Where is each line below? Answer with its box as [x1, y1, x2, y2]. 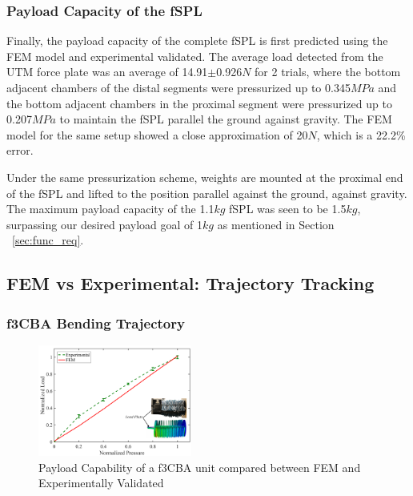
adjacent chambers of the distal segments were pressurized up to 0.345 [6, 79, 351, 95]
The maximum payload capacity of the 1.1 [6, 200, 215, 217]
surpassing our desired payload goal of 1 [6, 216, 203, 232]
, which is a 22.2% [316, 126, 406, 143]
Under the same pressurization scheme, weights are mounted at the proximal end [6, 168, 403, 185]
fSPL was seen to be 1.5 [229, 200, 347, 217]
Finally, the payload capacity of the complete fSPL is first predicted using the [6, 32, 388, 49]
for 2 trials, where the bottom [255, 63, 401, 80]
